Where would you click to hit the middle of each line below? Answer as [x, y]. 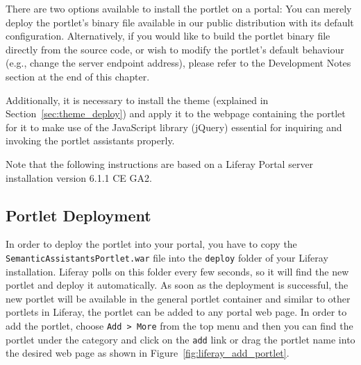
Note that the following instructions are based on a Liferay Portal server [160, 163]
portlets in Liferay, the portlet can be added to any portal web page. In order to [176, 312]
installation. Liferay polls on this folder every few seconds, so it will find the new [177, 271]
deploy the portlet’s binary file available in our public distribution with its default [180, 22]
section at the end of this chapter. [78, 76]
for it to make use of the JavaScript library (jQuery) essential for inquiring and [174, 127]
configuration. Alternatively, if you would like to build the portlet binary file [168, 36]
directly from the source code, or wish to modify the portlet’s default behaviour [175, 49]
